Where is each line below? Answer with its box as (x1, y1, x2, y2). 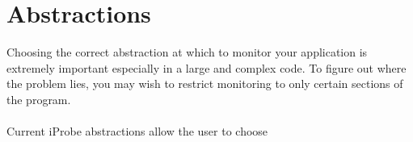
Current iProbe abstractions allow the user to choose (6, 123, 268, 140)
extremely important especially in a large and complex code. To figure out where (6, 59, 407, 76)
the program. (6, 90, 71, 107)
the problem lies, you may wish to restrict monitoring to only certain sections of (6, 75, 403, 92)
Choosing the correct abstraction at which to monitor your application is (6, 44, 368, 61)
